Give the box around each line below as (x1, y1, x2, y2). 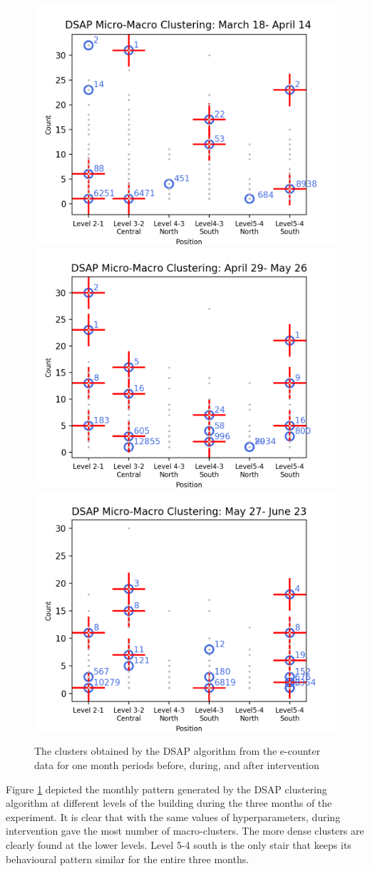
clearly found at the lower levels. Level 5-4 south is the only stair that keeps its (6, 837, 351, 852)
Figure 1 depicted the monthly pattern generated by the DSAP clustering (6, 781, 327, 796)
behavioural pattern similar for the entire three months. (6, 851, 250, 866)
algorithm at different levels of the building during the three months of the (6, 795, 332, 810)
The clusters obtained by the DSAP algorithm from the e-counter (34, 743, 321, 758)
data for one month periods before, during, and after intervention (34, 758, 319, 773)
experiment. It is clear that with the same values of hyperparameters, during (6, 809, 341, 824)
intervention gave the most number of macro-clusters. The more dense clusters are (6, 823, 364, 838)
